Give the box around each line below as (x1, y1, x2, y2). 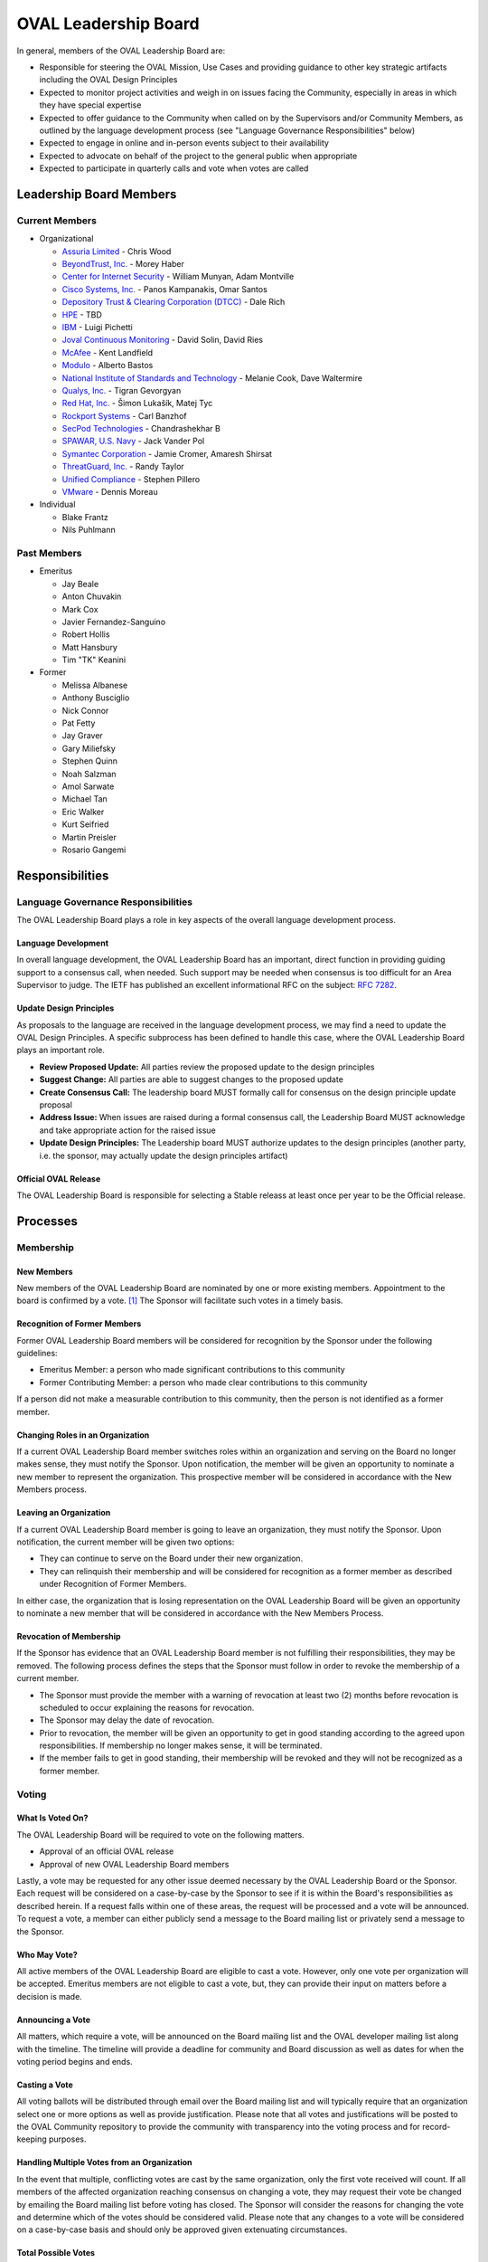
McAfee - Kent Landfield (61, 347, 154, 357)
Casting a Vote (16, 2079, 74, 2090)
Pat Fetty (61, 718, 96, 728)
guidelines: (16, 1348, 58, 1359)
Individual (39, 499, 76, 510)
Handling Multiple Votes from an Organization (16, 2157, 192, 2168)
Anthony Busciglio (61, 692, 130, 703)
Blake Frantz (61, 511, 108, 522)
